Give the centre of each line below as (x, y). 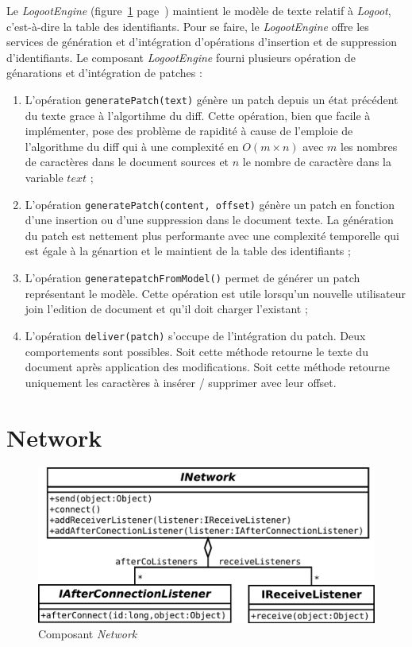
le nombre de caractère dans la (317, 162)
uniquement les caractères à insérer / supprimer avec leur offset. (181, 382)
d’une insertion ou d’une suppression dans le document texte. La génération (209, 220)
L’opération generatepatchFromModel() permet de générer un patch (193, 278)
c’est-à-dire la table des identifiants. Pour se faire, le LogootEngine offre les (188, 26)
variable (44, 177)
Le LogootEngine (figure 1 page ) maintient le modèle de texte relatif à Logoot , (199, 10)
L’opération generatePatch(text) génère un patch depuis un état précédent (212, 99)
